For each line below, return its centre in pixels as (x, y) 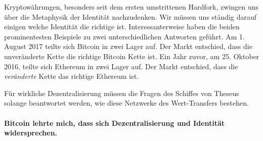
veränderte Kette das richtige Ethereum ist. (71, 76)
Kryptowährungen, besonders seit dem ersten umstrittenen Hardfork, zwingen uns (131, 7)
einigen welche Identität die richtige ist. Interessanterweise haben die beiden (122, 27)
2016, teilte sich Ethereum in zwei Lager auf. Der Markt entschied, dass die (121, 66)
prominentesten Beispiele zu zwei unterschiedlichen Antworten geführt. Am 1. (124, 36)
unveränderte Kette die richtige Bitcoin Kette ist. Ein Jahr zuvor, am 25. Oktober (132, 56)
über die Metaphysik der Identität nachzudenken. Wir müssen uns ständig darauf (130, 16)
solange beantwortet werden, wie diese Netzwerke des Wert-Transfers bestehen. (126, 103)
